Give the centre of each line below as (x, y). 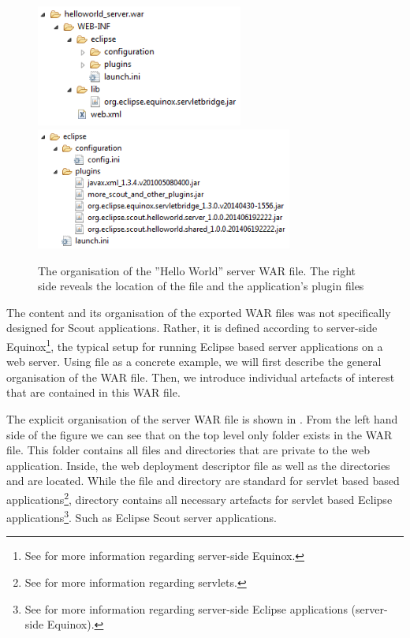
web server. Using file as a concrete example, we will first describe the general (194, 362)
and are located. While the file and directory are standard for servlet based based (203, 481)
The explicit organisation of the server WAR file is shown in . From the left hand (202, 418)
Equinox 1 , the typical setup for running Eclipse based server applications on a (195, 345)
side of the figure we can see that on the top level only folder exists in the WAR (199, 434)
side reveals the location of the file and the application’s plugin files (201, 286)
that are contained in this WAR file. (93, 392)
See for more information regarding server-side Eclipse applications (186, 608)
